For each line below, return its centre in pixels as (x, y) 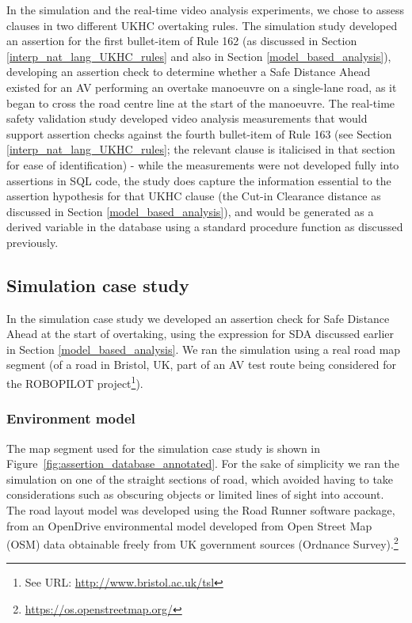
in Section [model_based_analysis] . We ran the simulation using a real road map (204, 349)
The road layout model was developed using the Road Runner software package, (201, 509)
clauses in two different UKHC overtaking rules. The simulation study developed (202, 25)
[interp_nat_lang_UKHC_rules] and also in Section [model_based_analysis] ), (199, 56)
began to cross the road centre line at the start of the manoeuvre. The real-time (201, 103)
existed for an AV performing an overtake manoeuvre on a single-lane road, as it (202, 87)
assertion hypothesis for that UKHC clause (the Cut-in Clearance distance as (194, 196)
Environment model (71, 418)
